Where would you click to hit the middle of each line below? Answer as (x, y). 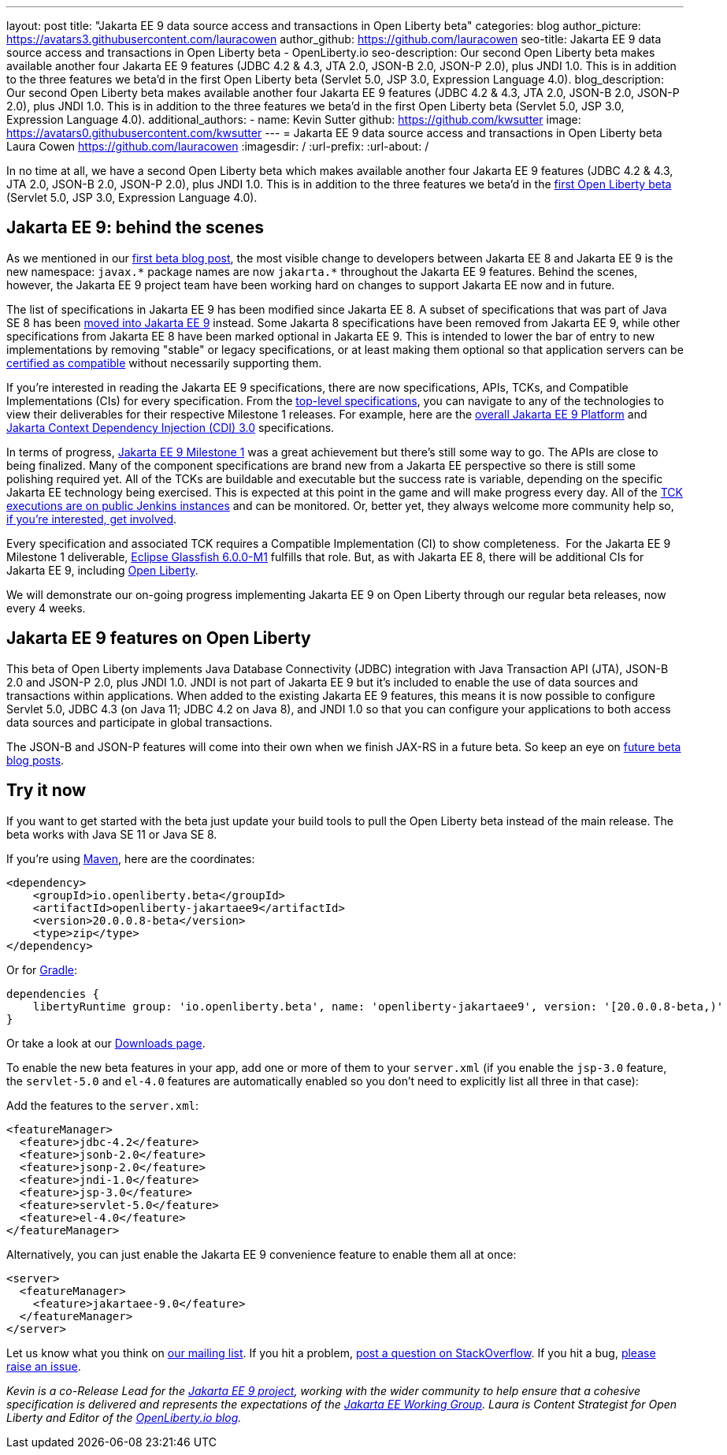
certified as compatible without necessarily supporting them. (164, 363)
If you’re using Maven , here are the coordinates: (131, 858)
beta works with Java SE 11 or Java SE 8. (112, 834)
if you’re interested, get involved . (92, 519)
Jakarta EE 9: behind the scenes (135, 228)
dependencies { (53, 994)
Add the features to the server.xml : (103, 1105)
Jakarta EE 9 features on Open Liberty (159, 638)
